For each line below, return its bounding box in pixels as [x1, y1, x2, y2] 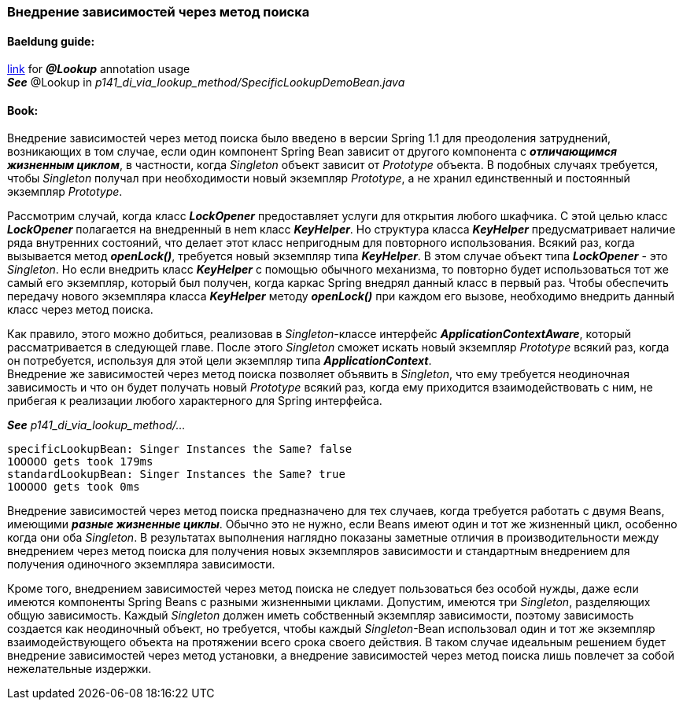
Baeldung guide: [7, 34, 95, 48]
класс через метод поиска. [7, 303, 153, 317]
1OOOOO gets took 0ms [7, 480, 140, 494]
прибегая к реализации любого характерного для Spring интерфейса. [7, 394, 382, 408]
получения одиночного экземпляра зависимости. [7, 557, 275, 572]
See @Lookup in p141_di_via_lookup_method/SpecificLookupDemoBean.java [7, 75, 405, 90]
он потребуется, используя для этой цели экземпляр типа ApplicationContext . [7, 354, 432, 368]
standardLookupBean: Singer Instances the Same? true [7, 468, 345, 481]
